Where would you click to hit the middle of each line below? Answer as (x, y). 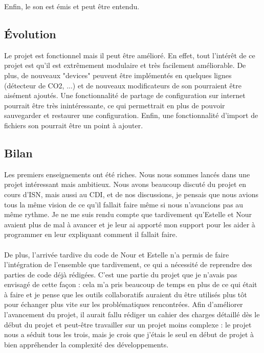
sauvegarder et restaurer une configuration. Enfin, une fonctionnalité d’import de (131, 115)
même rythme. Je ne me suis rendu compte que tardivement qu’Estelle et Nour (128, 214)
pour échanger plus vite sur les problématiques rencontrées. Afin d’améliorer (124, 304)
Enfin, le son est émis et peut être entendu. (72, 6)
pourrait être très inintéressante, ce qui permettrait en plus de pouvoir (115, 105)
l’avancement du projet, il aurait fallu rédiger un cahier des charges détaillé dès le (132, 314)
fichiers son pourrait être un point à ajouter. (74, 125)
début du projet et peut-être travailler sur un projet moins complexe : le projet (128, 324)
